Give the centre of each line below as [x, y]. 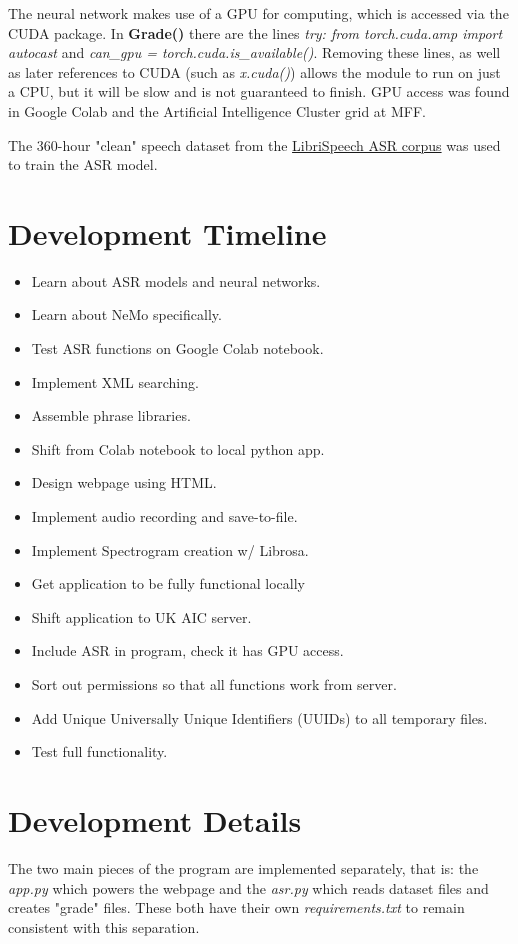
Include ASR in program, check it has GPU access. [187, 650]
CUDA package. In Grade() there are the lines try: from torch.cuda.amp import [255, 32]
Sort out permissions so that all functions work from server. [214, 684]
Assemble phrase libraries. [111, 415]
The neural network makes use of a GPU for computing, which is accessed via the [258, 13]
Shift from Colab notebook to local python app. [178, 448]
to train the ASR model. [83, 164]
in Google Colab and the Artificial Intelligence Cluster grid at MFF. [217, 110]
